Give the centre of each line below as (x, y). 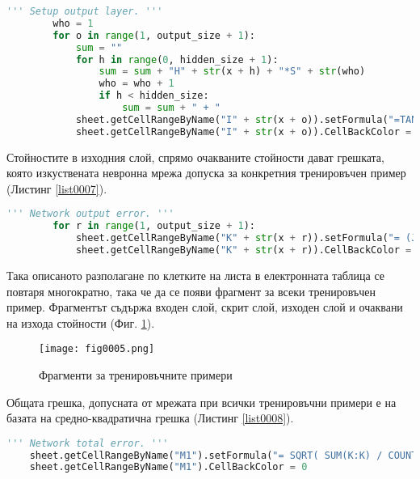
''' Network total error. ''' (88, 443)
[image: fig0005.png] (97, 349)
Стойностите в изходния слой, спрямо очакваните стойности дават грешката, (195, 157)
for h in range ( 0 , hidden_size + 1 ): (177, 59)
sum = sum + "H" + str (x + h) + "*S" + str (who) (232, 72)
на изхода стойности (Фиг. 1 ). (81, 322)
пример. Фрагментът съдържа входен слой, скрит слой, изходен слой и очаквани (205, 307)
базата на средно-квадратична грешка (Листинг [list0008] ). (150, 418)
